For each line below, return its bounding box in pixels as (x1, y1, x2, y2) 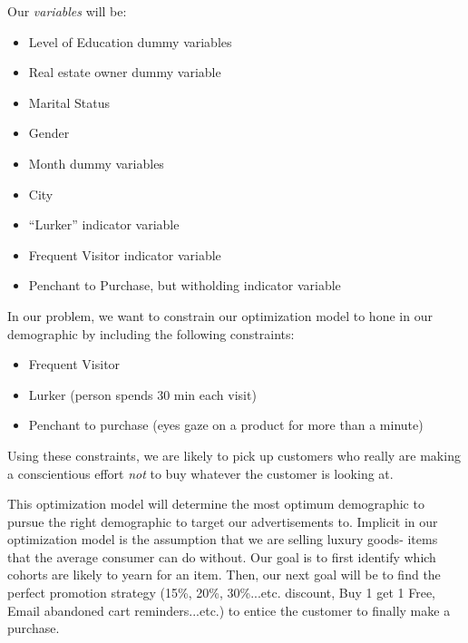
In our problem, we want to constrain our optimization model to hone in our (7, 306, 433, 325)
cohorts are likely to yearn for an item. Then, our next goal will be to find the (7, 565, 441, 584)
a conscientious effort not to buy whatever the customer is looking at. (7, 463, 394, 482)
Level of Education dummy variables (28, 32, 232, 51)
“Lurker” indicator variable (28, 215, 180, 234)
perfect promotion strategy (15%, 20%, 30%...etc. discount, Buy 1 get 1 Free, (7, 583, 436, 602)
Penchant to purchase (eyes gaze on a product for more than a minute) (28, 415, 424, 434)
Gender (28, 123, 70, 142)
